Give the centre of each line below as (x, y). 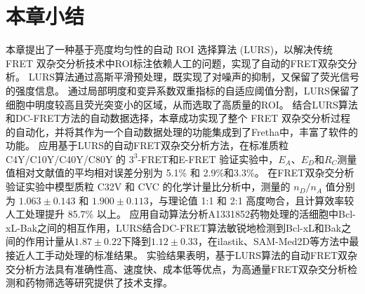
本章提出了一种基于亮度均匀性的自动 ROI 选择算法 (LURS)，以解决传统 (170, 49)
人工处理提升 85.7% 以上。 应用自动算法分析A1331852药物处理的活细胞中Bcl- (181, 214)
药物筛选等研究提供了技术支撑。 (99, 282)
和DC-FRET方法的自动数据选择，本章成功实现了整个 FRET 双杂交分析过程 (178, 118)
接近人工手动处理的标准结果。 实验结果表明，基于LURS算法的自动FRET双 (177, 255)
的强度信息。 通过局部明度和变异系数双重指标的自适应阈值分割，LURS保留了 (182, 90)
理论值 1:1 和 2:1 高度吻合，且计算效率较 (261, 200)
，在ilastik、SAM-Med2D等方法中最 (278, 241)
